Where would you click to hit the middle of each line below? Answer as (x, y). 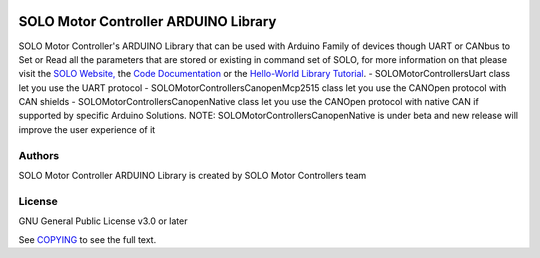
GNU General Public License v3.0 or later (103, 221)
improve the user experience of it (87, 129)
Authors (39, 155)
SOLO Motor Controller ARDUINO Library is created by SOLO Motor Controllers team (192, 175)
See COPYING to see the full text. (87, 239)
